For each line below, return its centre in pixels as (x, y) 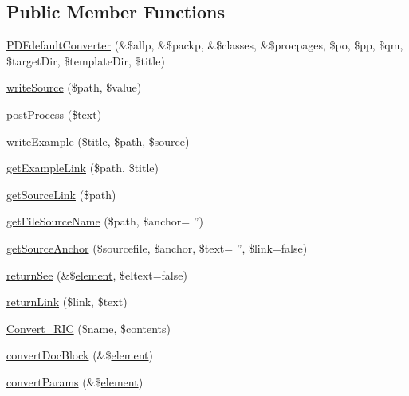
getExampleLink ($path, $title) (83, 168)
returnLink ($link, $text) (67, 302)
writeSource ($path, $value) (74, 87)
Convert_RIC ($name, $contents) (89, 328)
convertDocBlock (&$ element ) (80, 355)
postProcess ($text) (54, 114)
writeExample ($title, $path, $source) (98, 141)
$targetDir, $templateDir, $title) (86, 60)
